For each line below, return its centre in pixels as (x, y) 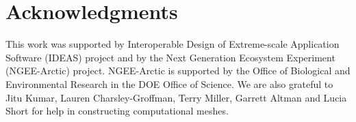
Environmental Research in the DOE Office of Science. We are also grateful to (169, 83)
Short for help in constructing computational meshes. (117, 111)
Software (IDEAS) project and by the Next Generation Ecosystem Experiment (170, 57)
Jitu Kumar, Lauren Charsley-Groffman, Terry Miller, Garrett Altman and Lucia (176, 97)
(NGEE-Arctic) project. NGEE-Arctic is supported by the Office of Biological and (178, 71)
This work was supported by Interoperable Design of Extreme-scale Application (173, 44)
